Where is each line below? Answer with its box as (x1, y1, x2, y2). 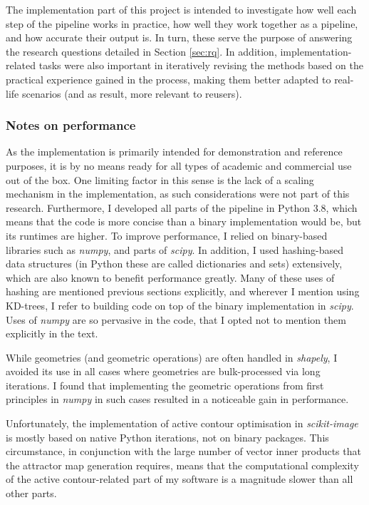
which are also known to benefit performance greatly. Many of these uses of (6, 270, 335, 285)
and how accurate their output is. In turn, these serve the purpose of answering (6, 30, 353, 45)
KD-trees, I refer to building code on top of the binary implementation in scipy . (6, 297, 354, 312)
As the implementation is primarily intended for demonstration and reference (6, 144, 343, 159)
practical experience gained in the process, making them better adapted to (6, 71, 331, 86)
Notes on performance (6, 116, 136, 134)
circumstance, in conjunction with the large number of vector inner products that (6, 444, 361, 459)
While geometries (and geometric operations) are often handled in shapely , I (6, 350, 338, 364)
